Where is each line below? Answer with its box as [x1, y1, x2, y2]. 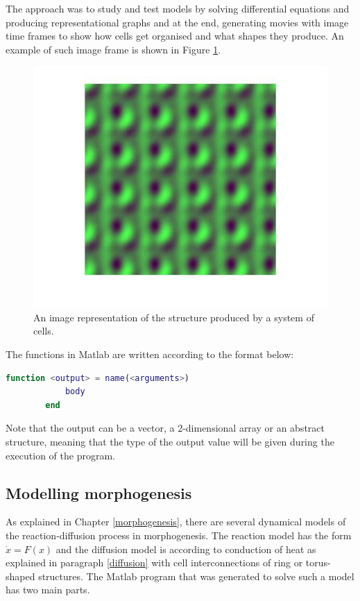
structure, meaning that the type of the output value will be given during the [6, 434, 334, 448]
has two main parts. [6, 582, 90, 597]
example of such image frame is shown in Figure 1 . [6, 42, 221, 56]
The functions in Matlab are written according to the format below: [6, 346, 294, 361]
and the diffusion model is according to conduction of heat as [55, 541, 316, 556]
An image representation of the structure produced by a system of [33, 310, 314, 324]
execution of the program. [6, 448, 115, 462]
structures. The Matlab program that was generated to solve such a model [38, 568, 354, 583]
